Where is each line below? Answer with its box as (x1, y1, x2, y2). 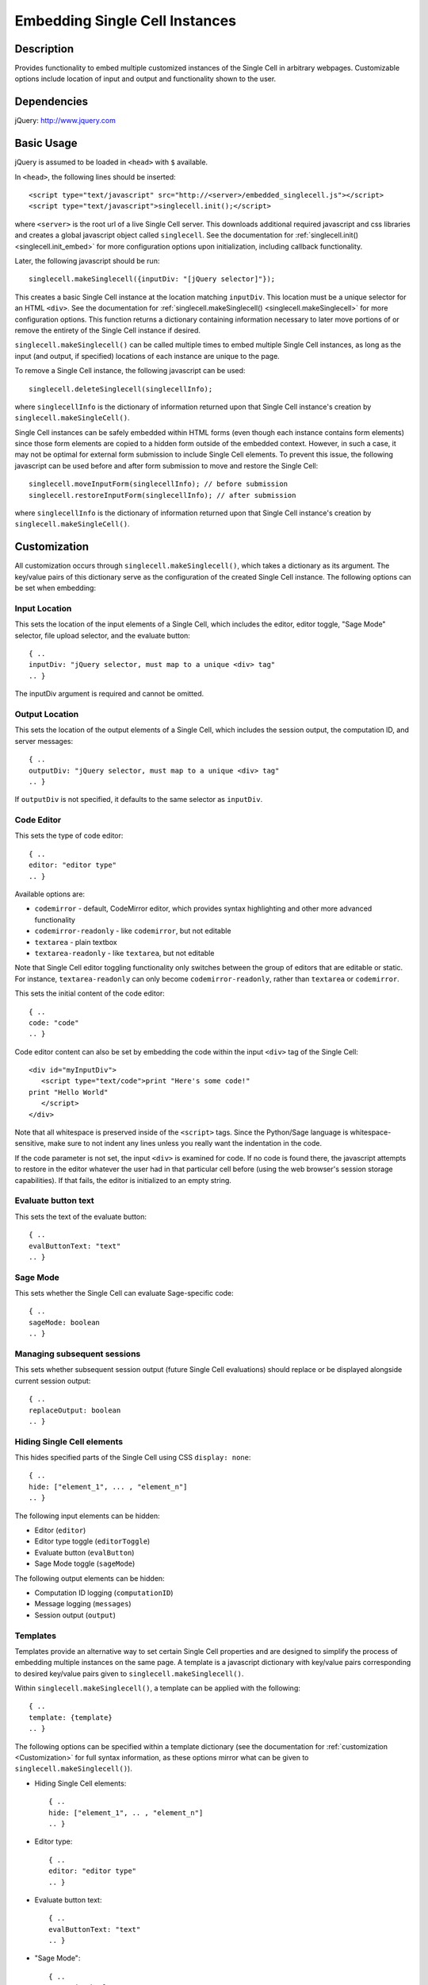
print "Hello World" (29, 1088, 109, 1097)
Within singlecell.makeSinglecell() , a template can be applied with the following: (14, 1683, 301, 1693)
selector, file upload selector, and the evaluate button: (14, 630, 190, 640)
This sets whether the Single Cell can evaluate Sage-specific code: (14, 1289, 234, 1298)
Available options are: (14, 889, 86, 899)
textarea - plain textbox (34, 937, 118, 946)
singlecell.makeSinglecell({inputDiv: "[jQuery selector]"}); (29, 275, 276, 283)
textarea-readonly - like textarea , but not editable (34, 948, 215, 958)
